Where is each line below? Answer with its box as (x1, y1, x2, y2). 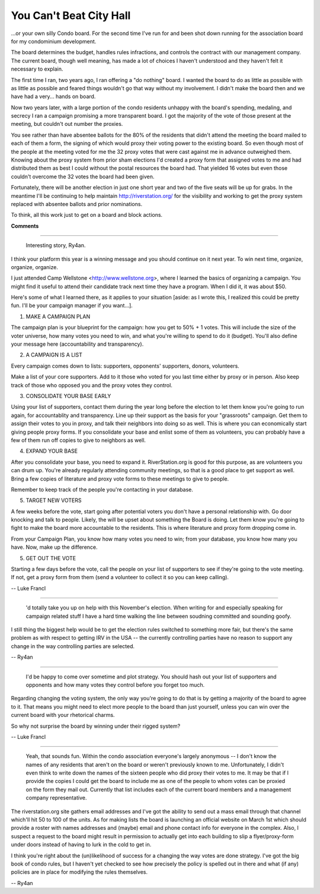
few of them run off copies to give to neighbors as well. (11, 437, 146, 444)
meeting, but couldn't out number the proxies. (11, 121, 123, 128)
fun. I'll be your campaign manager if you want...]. (11, 302, 133, 309)
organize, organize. (11, 263, 59, 270)
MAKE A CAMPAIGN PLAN (25, 312, 91, 320)
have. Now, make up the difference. (11, 544, 98, 551)
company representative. (25, 794, 87, 801)
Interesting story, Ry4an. (25, 242, 86, 249)
